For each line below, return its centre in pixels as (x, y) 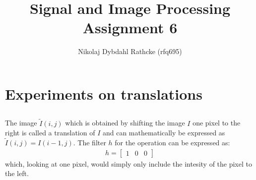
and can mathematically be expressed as (164, 133)
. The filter (90, 143)
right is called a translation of (50, 133)
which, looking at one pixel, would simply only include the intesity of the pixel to (128, 163)
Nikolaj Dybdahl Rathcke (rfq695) (130, 51)
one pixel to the (217, 123)
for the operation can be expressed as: (172, 143)
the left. (17, 173)
